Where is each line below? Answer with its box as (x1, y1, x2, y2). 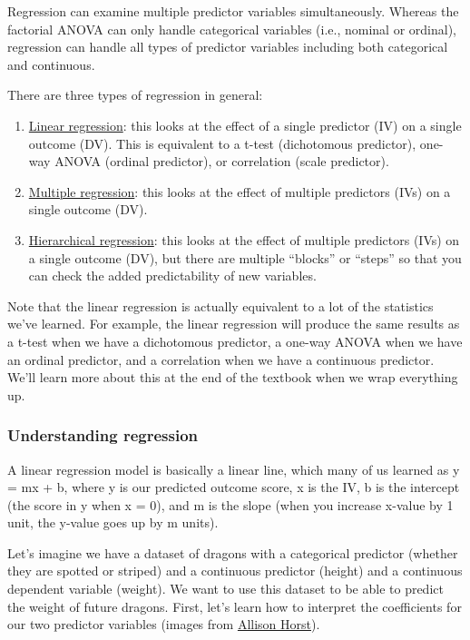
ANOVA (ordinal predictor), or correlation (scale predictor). (54, 152, 389, 171)
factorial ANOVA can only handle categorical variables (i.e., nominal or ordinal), (7, 19, 456, 38)
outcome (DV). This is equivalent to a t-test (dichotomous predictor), (28, 133, 416, 153)
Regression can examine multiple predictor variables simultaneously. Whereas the (7, 2, 459, 20)
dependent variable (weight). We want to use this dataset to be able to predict (7, 579, 444, 598)
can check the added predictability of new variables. (28, 266, 317, 285)
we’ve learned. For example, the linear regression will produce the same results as (7, 314, 460, 333)
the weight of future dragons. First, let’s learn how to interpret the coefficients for (7, 596, 462, 615)
